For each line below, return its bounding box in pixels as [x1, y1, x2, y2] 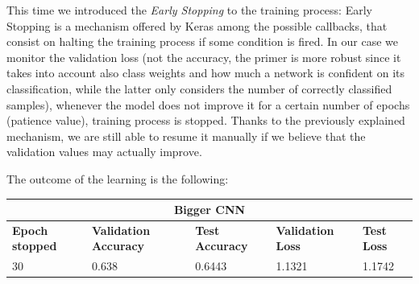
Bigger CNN [173, 201, 246, 218]
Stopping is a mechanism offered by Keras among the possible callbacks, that [6, 17, 388, 34]
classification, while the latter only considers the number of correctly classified [6, 80, 392, 97]
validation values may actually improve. [6, 143, 202, 160]
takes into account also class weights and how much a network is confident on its [6, 64, 405, 81]
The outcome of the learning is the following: [6, 170, 229, 187]
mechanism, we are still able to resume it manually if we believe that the [6, 127, 366, 144]
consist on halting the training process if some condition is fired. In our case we [6, 33, 399, 50]
